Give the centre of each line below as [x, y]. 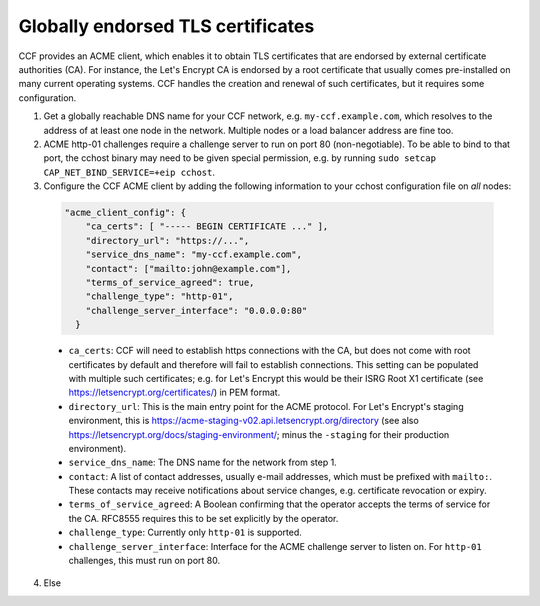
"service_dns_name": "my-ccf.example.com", [193, 254]
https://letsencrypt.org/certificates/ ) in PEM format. [174, 392]
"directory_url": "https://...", [167, 240]
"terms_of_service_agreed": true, [170, 282]
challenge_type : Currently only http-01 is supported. [185, 532]
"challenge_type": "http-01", [159, 296]
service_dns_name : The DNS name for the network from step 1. [202, 462]
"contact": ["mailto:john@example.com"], [188, 268]
